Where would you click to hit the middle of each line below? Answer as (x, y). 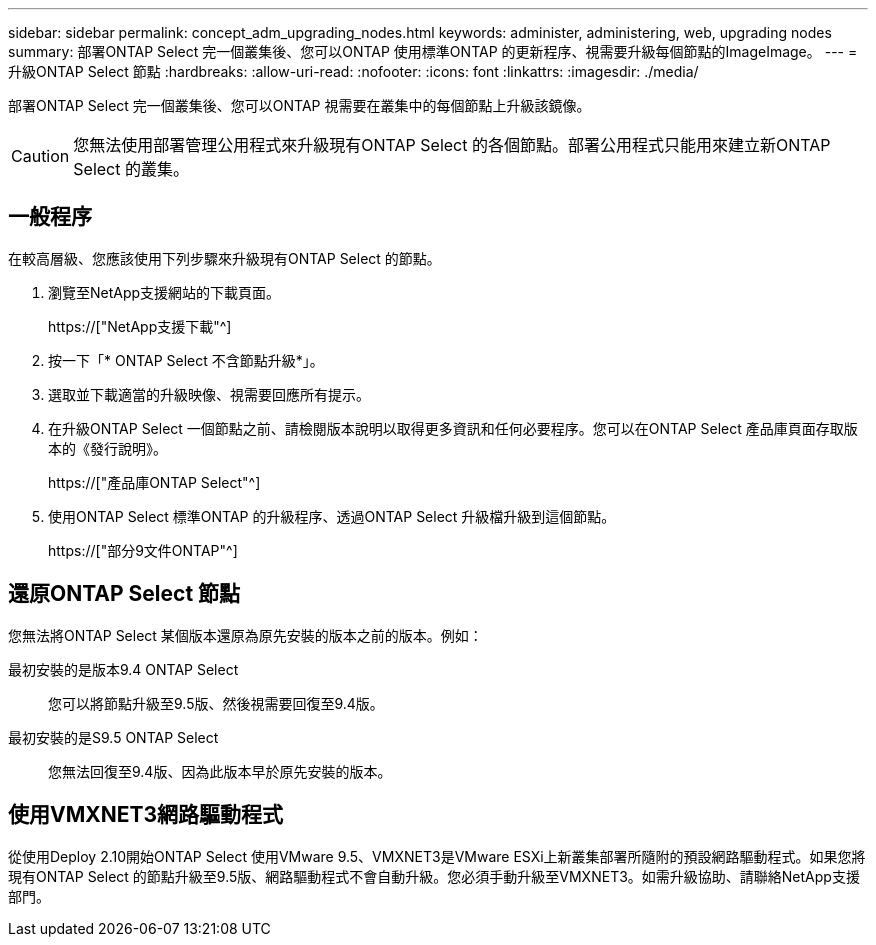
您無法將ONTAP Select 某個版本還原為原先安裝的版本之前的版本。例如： (245, 635)
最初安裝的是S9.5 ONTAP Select (113, 737)
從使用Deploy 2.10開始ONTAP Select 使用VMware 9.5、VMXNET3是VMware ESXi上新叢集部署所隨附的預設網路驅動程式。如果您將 (437, 856)
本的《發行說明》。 (107, 448)
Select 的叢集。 (131, 169)
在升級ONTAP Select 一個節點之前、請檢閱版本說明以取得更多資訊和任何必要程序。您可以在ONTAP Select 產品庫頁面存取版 (453, 428)
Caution (40, 156)
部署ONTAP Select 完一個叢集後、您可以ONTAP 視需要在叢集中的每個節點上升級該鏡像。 (299, 105)
